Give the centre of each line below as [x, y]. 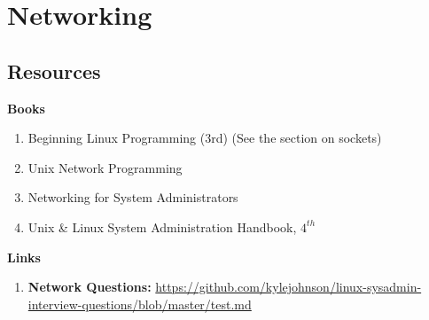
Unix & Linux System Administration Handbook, [162, 226]
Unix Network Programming [105, 167]
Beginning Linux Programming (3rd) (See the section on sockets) [205, 138]
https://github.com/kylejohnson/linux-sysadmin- [289, 287]
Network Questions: [90, 287]
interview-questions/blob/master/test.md [140, 304]
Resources [54, 70]
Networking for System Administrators [133, 197]
